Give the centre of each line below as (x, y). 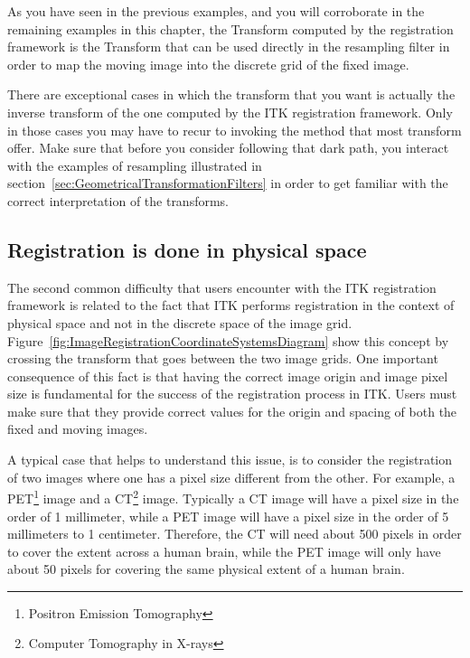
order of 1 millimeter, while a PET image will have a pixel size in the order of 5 (228, 516)
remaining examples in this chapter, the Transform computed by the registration (230, 28)
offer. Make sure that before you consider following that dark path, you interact (228, 148)
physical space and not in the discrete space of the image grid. (180, 322)
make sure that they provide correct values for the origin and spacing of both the (232, 411)
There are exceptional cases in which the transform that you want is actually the (231, 94)
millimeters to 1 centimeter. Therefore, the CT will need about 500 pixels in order (235, 534)
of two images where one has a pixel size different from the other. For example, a (231, 477)
